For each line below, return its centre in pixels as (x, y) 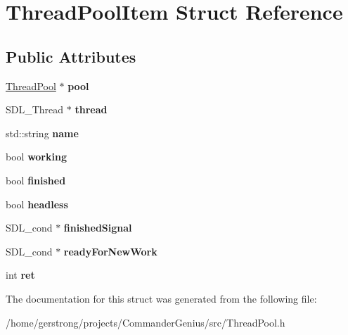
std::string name (42, 133)
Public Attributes (71, 56)
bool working (36, 157)
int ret (20, 275)
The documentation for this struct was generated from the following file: (161, 298)
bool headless (37, 204)
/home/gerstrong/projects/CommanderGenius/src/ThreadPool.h (146, 322)
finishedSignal (98, 228)
